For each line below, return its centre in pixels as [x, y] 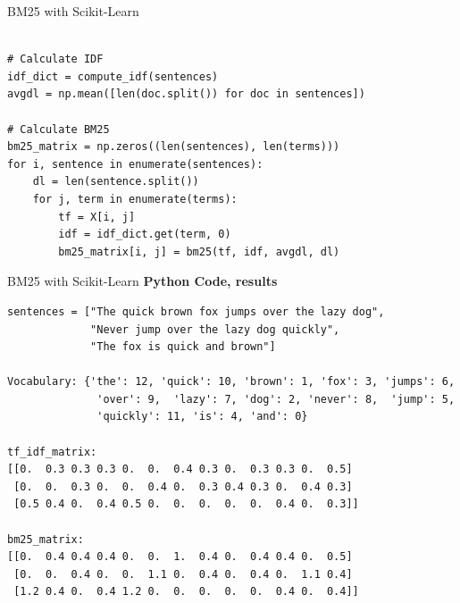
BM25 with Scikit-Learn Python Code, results [142, 281]
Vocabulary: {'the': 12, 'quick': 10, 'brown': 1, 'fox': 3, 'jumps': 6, [231, 382]
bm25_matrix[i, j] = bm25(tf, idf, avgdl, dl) [199, 251]
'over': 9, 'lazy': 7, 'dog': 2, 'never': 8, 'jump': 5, [276, 399]
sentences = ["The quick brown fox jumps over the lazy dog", [196, 311]
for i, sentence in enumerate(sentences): [135, 164]
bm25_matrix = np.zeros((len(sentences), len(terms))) [174, 147]
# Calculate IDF [55, 59]
